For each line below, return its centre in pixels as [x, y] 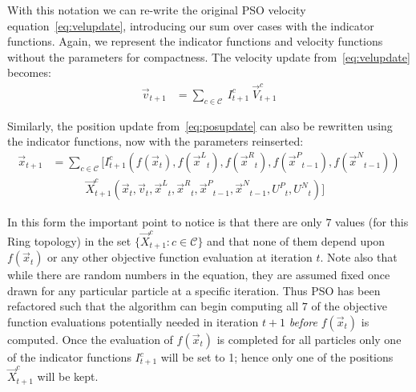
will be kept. [68, 376]
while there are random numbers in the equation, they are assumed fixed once [199, 275]
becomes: [29, 72]
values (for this [372, 222]
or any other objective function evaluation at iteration [180, 257]
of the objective [349, 306]
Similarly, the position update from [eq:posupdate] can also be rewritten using [200, 125]
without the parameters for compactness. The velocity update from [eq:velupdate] [209, 56]
